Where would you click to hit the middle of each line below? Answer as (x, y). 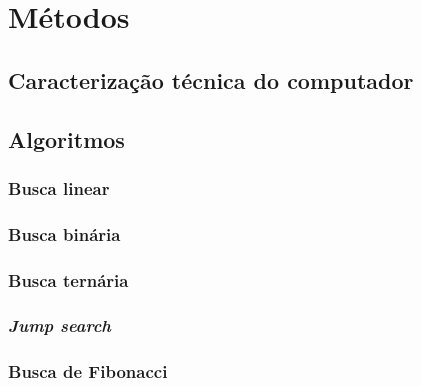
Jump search (60, 325)
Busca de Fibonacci (88, 371)
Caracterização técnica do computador (211, 79)
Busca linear (59, 187)
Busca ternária (68, 279)
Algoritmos (66, 138)
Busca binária (64, 233)
